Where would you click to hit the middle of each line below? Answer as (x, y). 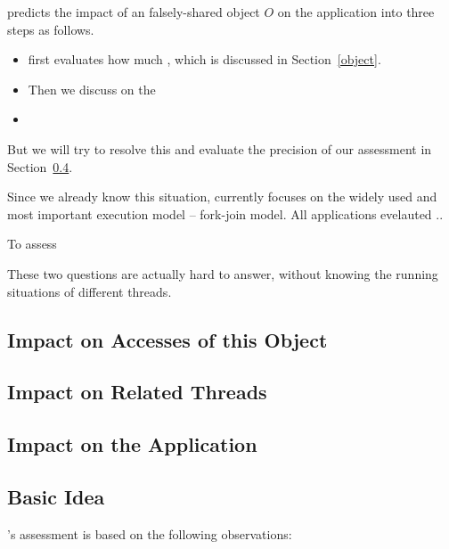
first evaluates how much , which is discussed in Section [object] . (204, 59)
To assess (32, 244)
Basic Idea (56, 496)
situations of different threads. (90, 291)
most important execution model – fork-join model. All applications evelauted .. (225, 213)
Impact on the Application (132, 444)
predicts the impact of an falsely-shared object (134, 12)
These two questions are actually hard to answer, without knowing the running (223, 273)
